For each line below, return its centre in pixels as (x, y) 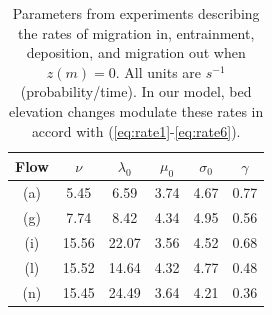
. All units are (158, 71)
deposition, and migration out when (136, 52)
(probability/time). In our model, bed (136, 91)
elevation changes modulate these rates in (136, 110)
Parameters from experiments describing (136, 13)
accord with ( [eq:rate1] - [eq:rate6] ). (136, 130)
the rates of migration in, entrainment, (136, 32)
